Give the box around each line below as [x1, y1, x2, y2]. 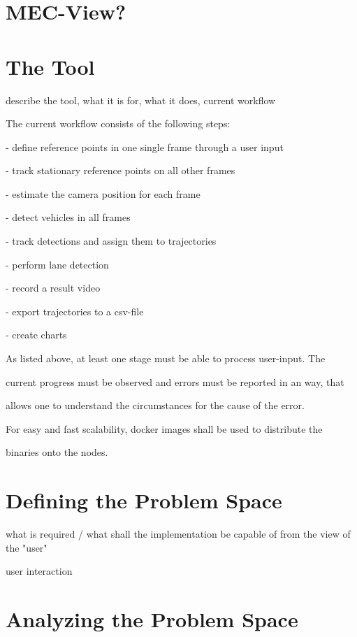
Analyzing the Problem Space [6, 605, 298, 634]
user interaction [6, 564, 73, 578]
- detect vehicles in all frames [6, 210, 131, 224]
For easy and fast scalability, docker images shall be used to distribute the [6, 421, 323, 436]
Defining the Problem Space [6, 486, 282, 515]
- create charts [6, 327, 67, 342]
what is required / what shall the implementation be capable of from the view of [6, 527, 351, 541]
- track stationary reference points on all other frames [6, 163, 235, 178]
